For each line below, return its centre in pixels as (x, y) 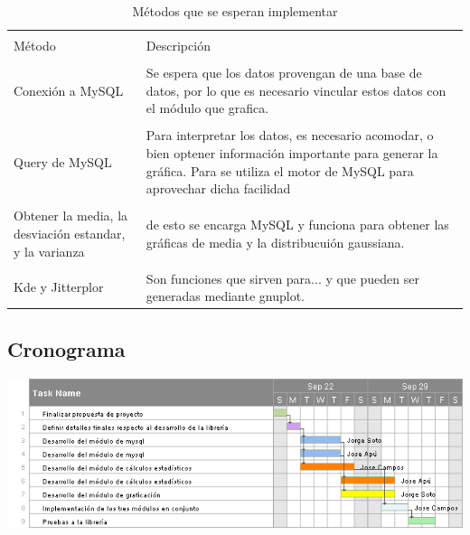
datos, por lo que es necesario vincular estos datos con (296, 90)
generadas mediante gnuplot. (225, 296)
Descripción (178, 46)
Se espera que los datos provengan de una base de (284, 73)
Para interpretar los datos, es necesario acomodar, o (290, 135)
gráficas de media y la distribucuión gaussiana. (275, 242)
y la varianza (49, 251)
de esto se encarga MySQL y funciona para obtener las (297, 225)
